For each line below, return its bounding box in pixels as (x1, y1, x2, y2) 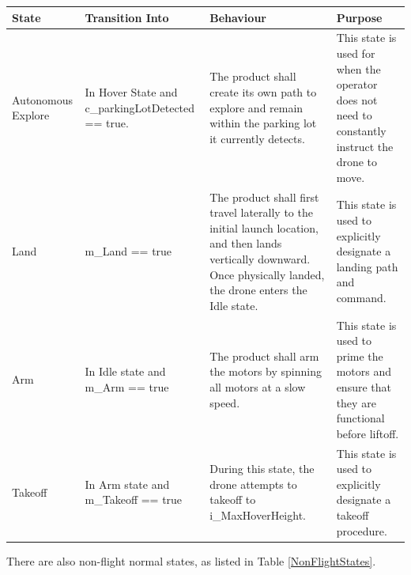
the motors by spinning (209, 363, 322, 380)
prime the (336, 347, 383, 364)
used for (336, 44, 375, 61)
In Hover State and (85, 83, 178, 100)
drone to (336, 153, 378, 170)
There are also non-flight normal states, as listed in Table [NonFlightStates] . (6, 552, 376, 569)
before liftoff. (336, 425, 399, 441)
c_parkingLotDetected (85, 99, 195, 115)
